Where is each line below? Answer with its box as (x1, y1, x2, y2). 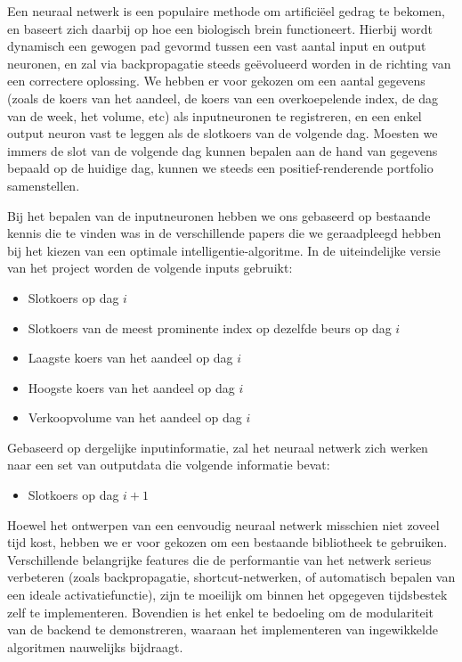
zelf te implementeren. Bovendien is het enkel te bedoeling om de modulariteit (7, 602, 434, 621)
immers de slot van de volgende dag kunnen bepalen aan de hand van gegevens (7, 141, 438, 159)
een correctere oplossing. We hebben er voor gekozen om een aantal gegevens (7, 71, 426, 90)
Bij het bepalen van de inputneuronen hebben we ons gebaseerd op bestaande (7, 206, 431, 225)
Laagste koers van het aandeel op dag (28, 348, 233, 367)
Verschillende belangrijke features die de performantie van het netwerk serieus (7, 550, 432, 568)
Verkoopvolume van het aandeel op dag (28, 408, 242, 427)
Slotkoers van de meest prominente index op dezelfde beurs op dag (28, 318, 392, 337)
